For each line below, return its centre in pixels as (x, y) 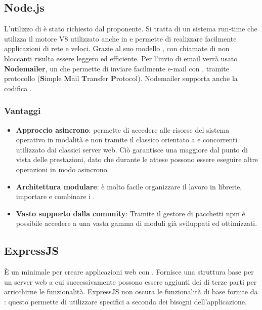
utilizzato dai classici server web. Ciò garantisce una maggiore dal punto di (132, 149)
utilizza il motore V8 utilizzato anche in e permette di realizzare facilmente (120, 38)
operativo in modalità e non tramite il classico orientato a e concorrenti (127, 140)
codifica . (18, 88)
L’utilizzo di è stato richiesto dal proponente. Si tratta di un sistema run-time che (131, 29)
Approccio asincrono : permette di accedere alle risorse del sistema (123, 129)
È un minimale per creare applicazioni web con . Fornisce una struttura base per (129, 272)
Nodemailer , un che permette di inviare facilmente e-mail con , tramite (117, 68)
